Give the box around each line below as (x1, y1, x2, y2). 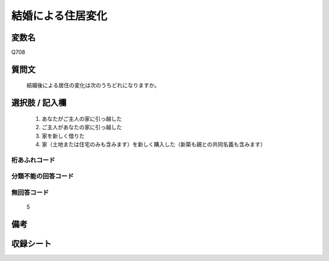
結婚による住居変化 (11, 9, 108, 23)
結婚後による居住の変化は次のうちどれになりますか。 (26, 82, 160, 89)
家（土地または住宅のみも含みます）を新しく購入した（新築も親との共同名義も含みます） (41, 141, 266, 148)
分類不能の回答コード (11, 172, 74, 181)
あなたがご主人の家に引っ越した (41, 115, 122, 122)
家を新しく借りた (41, 132, 85, 140)
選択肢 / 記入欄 (11, 98, 67, 108)
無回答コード (11, 188, 49, 196)
